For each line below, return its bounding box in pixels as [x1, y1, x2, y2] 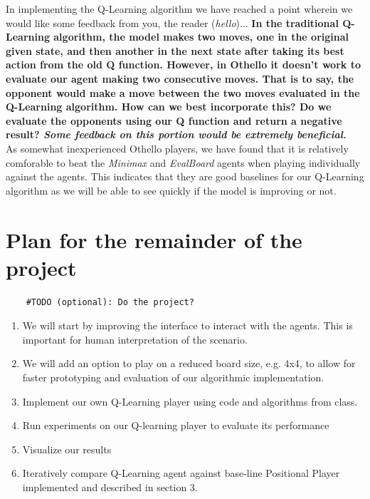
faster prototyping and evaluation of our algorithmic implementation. [22, 370, 324, 384]
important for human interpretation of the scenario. [22, 331, 248, 346]
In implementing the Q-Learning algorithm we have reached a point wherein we [6, 1, 353, 16]
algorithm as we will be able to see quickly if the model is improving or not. [6, 182, 337, 197]
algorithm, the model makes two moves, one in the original [53, 29, 349, 44]
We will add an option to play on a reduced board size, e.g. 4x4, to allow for [22, 356, 356, 371]
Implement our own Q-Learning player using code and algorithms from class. [22, 393, 358, 408]
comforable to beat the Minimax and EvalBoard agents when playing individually [6, 155, 361, 170]
